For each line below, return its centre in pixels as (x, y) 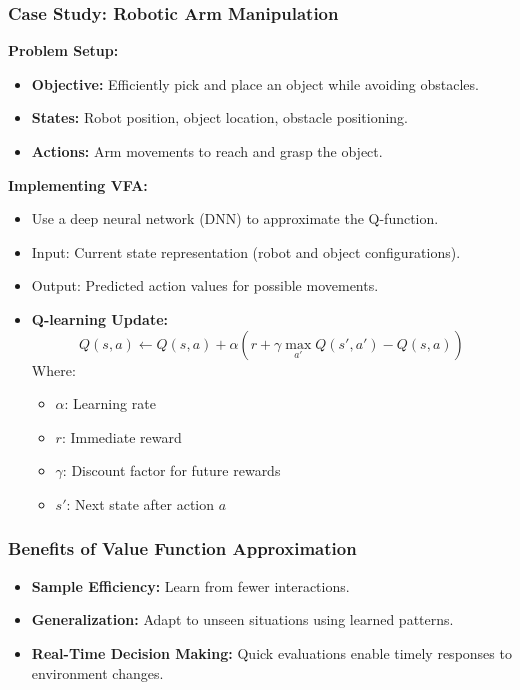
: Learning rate (110, 403)
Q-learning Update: (99, 318)
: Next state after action (140, 503)
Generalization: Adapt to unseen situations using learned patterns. (242, 619)
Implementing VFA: (78, 184)
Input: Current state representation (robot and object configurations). (246, 251)
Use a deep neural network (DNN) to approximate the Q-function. (235, 218)
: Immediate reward (121, 436)
